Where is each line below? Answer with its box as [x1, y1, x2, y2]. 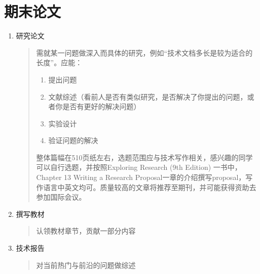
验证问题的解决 [48, 135, 98, 146]
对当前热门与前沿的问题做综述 [36, 259, 136, 270]
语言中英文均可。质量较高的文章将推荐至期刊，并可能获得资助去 [43, 181, 256, 192]
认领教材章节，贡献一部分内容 [36, 225, 136, 236]
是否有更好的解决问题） [62, 101, 141, 112]
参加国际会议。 [36, 192, 86, 202]
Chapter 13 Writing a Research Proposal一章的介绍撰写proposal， [36, 172, 246, 182]
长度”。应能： [36, 57, 83, 68]
